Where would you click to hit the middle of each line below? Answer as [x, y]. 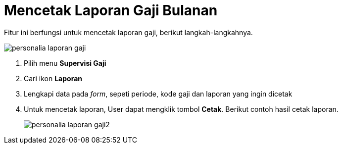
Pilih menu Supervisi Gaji [65, 63]
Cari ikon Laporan [53, 78]
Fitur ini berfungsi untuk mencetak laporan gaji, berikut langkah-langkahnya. [128, 32]
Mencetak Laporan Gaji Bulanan [111, 10]
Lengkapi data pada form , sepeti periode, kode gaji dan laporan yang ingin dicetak [158, 94]
